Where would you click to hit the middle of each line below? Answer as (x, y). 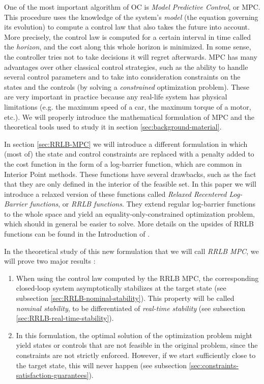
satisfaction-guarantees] (52, 375)
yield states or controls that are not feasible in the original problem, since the (137, 345)
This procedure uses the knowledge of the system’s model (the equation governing (131, 17)
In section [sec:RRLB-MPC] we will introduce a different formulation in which (126, 144)
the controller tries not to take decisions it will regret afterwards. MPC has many (131, 56)
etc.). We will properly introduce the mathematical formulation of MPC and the (129, 117)
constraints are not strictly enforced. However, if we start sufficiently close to (136, 355)
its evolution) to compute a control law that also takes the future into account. (127, 27)
